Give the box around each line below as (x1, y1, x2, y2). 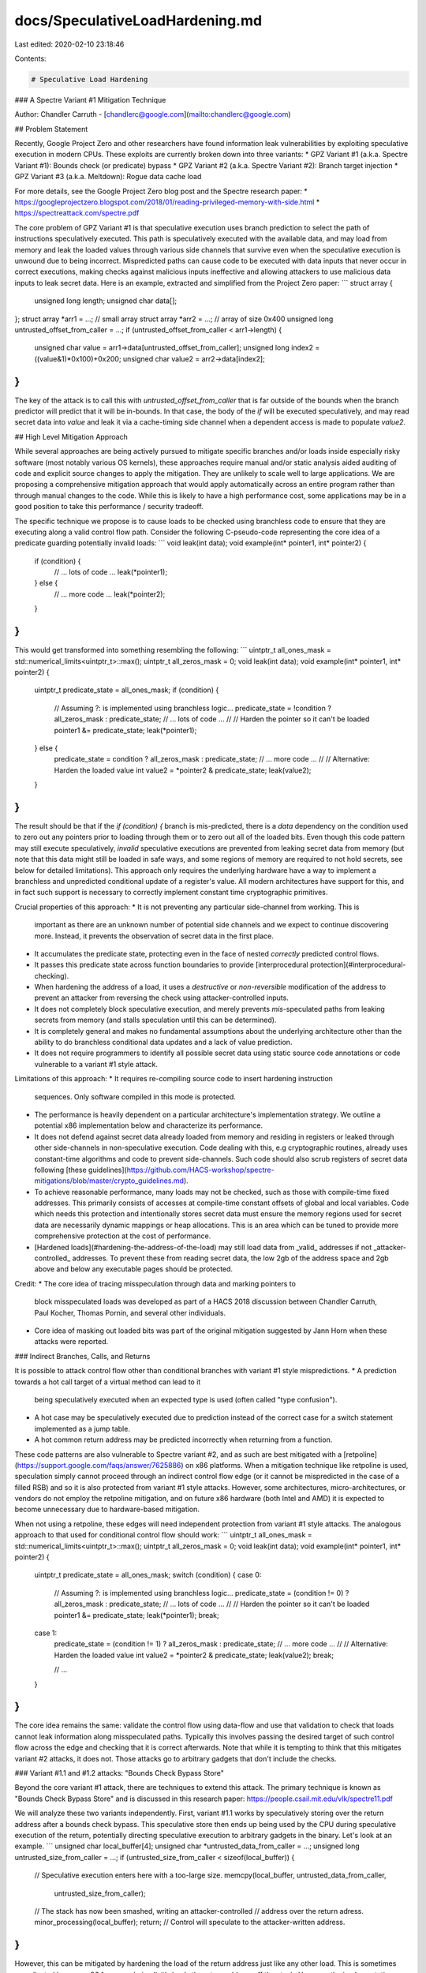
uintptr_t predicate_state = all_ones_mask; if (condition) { (34, 685, 219, 694)
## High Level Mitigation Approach (14, 432, 128, 441)
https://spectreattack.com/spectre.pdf (14, 208, 140, 218)
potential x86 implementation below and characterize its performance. (34, 1121, 263, 1130)
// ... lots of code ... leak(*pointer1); (54, 567, 168, 577)
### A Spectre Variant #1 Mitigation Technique (14, 95, 166, 104)
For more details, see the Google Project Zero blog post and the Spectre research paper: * (14, 186, 308, 196)
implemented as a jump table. (34, 1424, 130, 1433)
